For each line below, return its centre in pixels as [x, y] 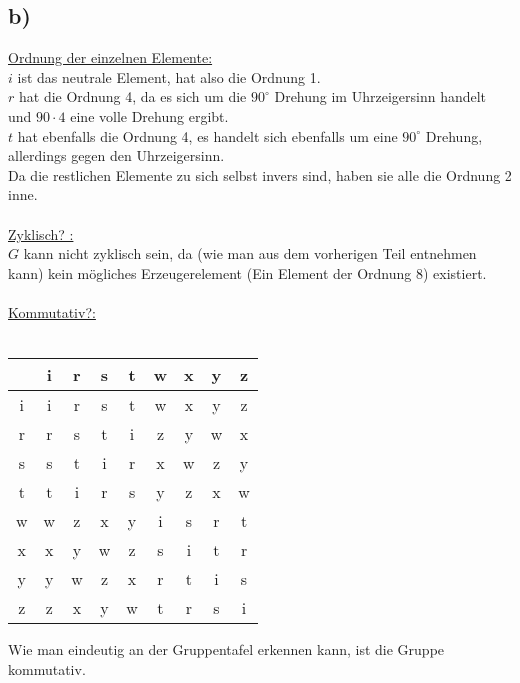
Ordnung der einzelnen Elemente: [110, 57]
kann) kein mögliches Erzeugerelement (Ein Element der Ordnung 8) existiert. [247, 272]
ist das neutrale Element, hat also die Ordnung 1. [169, 76]
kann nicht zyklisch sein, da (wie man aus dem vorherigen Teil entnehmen [250, 253]
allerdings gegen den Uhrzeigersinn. [116, 155]
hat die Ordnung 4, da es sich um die [132, 96]
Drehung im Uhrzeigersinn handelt [380, 96]
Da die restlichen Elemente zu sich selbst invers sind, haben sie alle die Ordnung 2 [260, 174]
